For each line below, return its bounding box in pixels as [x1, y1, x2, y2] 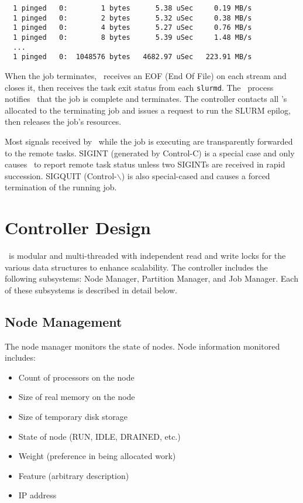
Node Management [5, 312, 122, 330]
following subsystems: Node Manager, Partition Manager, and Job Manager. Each [5, 272, 298, 285]
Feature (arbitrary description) [18, 469, 129, 481]
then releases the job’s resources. [5, 115, 122, 128]
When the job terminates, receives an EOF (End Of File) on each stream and [5, 69, 287, 81]
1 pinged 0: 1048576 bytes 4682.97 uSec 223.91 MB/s [13, 53, 252, 61]
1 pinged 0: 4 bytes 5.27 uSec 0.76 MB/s [13, 23, 252, 32]
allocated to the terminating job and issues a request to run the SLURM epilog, [5, 104, 291, 116]
